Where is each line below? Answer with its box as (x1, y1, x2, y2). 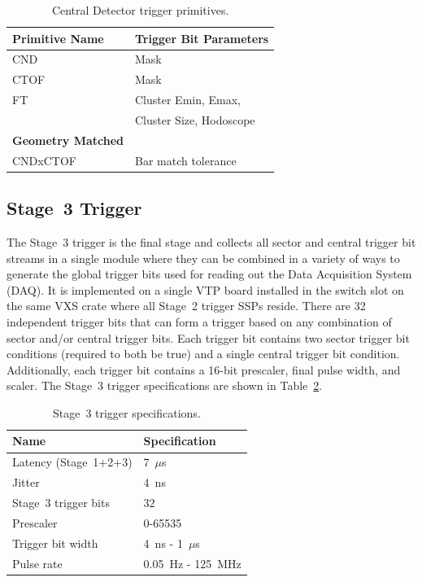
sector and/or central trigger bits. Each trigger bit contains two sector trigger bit (7, 329, 410, 346)
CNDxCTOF (12, 151, 76, 168)
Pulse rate (12, 554, 63, 571)
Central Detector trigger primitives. (51, 2, 229, 18)
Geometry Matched (12, 131, 124, 148)
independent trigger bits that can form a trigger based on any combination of (7, 313, 392, 330)
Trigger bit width (12, 534, 98, 551)
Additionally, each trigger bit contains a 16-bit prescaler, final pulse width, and (7, 361, 401, 378)
